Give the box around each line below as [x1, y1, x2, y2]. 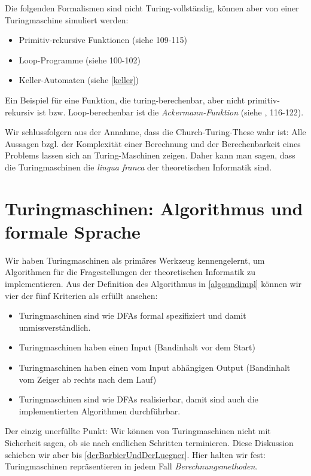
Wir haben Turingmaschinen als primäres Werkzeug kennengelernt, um [5, 254, 265, 266]
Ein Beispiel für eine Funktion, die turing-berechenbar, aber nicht [5, 93, 245, 106]
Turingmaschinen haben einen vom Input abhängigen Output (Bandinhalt [19, 361, 291, 373]
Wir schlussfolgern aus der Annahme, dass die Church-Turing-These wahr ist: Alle [5, 126, 306, 138]
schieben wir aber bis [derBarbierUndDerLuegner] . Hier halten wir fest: [5, 448, 266, 460]
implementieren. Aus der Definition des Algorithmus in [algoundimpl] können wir [5, 277, 302, 290]
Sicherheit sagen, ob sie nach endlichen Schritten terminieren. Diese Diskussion [5, 436, 294, 448]
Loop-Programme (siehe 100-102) [19, 53, 141, 66]
